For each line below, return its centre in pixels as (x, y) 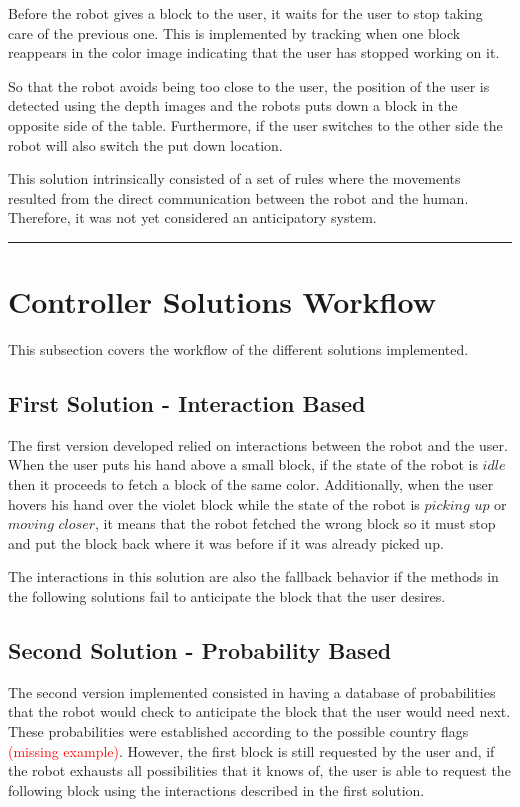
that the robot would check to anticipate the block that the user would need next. (259, 711)
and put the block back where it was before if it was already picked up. (226, 542)
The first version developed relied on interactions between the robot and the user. (258, 444)
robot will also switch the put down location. (145, 144)
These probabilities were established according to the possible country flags (238, 731)
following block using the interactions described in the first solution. (216, 789)
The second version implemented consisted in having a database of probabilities (252, 691)
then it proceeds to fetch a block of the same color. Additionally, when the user (251, 484)
